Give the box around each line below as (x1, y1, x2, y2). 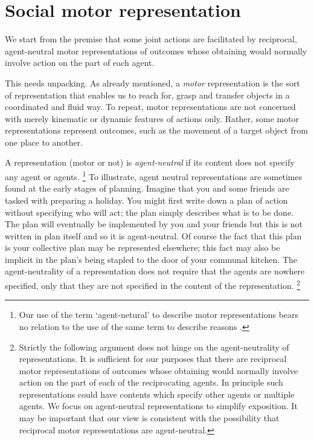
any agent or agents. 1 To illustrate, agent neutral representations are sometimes (5, 169, 303, 183)
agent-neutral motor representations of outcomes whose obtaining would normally (5, 44, 307, 57)
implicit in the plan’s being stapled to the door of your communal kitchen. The (5, 253, 298, 265)
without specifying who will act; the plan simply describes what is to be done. (5, 205, 293, 218)
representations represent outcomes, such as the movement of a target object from (5, 124, 308, 137)
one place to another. (5, 135, 83, 148)
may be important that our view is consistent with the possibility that (19, 412, 280, 424)
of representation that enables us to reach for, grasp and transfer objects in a (5, 88, 290, 101)
